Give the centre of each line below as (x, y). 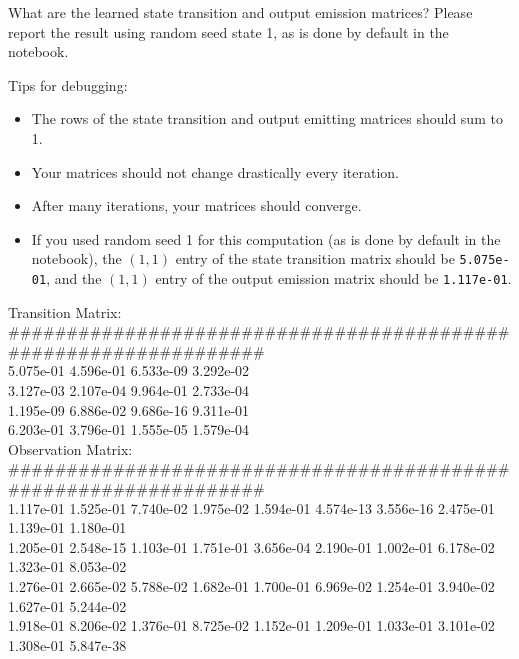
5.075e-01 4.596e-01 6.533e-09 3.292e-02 (129, 370)
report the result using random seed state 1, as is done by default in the (228, 31)
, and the (74, 278)
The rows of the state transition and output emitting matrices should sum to (267, 118)
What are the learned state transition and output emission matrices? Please (240, 12)
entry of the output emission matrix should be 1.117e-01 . (333, 278)
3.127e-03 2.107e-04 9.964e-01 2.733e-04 (129, 390)
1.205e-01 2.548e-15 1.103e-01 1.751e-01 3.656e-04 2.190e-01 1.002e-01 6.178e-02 (251, 546)
